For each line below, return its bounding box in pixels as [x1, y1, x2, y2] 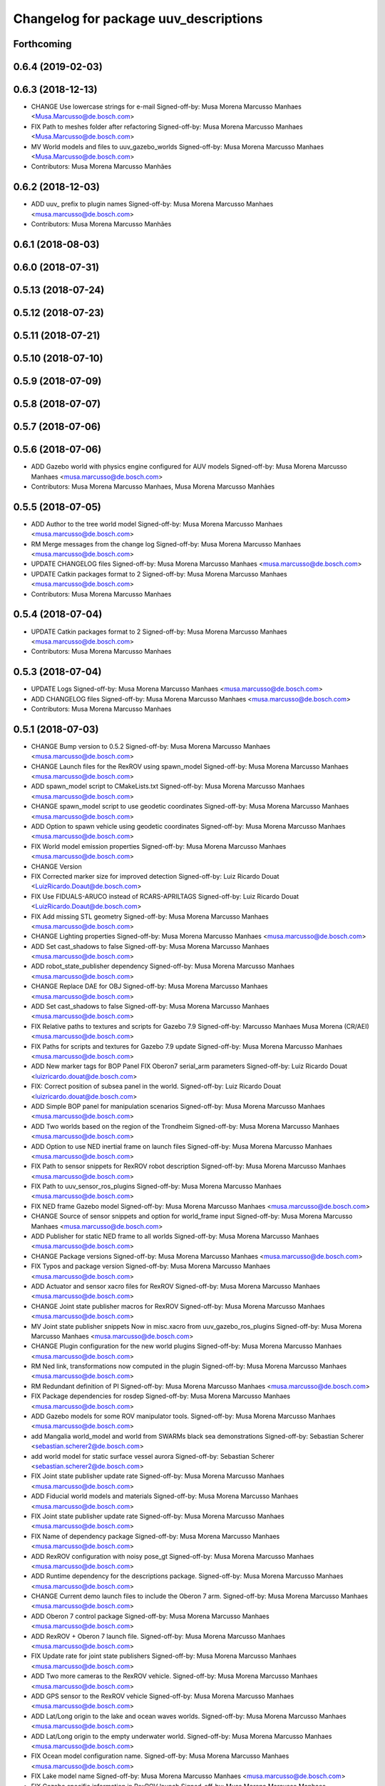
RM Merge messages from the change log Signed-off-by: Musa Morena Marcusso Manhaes [31, 539, 302, 548]
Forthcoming [13, 38, 72, 50]
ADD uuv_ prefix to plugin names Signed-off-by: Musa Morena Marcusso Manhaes [31, 200, 274, 209]
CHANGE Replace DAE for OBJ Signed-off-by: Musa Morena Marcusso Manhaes [31, 982, 268, 991]
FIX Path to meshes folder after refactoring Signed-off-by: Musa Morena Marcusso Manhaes [31, 122, 303, 131]
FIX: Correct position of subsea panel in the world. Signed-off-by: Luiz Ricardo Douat [31, 1082, 282, 1091]
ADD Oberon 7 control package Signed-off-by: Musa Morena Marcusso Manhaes [31, 1612, 270, 1620]
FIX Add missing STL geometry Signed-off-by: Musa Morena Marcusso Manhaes [31, 912, 269, 921]
